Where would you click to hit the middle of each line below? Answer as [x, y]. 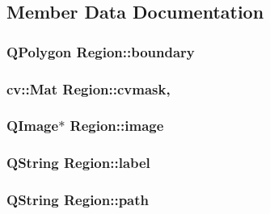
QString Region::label [78, 163]
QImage [33, 126]
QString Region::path [78, 200]
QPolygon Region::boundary [101, 51]
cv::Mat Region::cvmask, [89, 88]
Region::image [117, 126]
